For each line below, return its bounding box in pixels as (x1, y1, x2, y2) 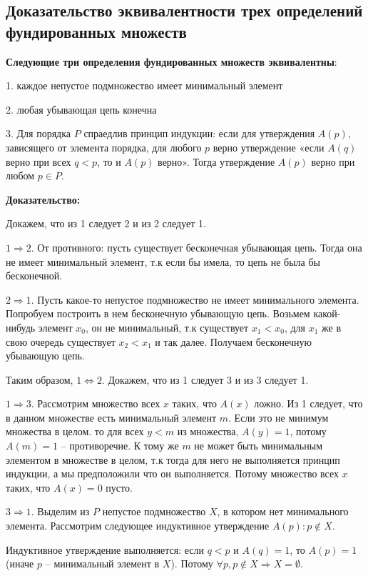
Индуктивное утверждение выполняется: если (6, 542, 205, 557)
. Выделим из (31, 504, 90, 519)
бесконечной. (6, 268, 63, 283)
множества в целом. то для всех (6, 424, 144, 439)
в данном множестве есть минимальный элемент (6, 409, 217, 424)
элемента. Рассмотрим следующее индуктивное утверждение (6, 518, 270, 533)
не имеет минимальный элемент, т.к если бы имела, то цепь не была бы (6, 254, 321, 269)
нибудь (6, 319, 36, 334)
